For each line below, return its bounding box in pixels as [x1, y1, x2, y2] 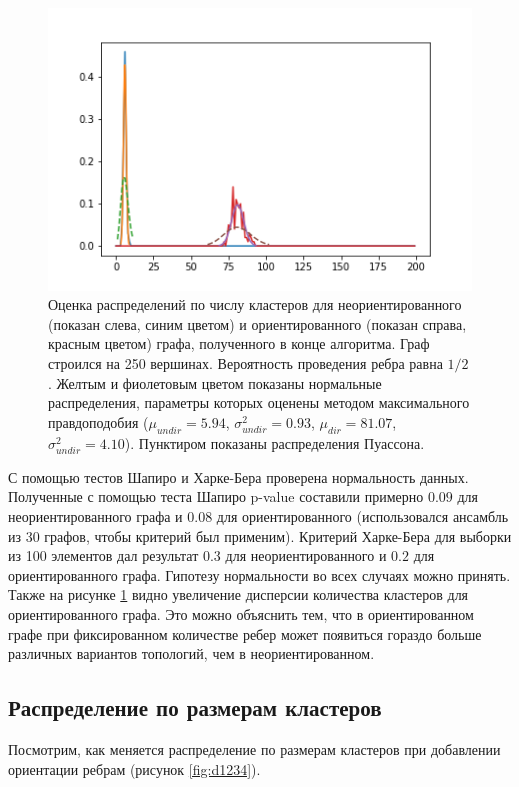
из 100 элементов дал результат [8, 545, 199, 566]
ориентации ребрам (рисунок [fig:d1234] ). [8, 758, 261, 779]
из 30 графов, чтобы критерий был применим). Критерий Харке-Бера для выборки [8, 525, 512, 546]
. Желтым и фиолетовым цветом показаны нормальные [48, 372, 382, 393]
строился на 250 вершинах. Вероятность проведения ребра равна [48, 353, 443, 374]
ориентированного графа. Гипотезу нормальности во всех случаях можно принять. [8, 564, 511, 585]
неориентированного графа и [8, 505, 183, 526]
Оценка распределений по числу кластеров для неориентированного [48, 294, 462, 315]
